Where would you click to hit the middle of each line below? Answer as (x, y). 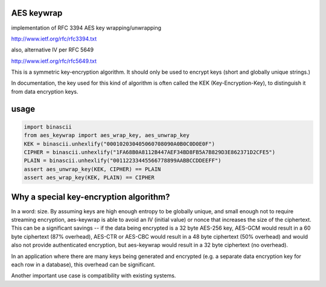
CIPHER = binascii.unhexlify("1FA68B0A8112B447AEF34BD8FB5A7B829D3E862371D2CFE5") (150, 152)
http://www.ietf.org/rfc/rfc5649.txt (54, 61)
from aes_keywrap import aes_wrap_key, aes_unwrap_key (107, 135)
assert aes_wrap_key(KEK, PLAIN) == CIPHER (89, 178)
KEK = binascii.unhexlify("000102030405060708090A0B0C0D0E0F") (120, 144)
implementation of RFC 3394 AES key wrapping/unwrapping (86, 28)
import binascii (48, 127)
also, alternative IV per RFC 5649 (52, 50)
